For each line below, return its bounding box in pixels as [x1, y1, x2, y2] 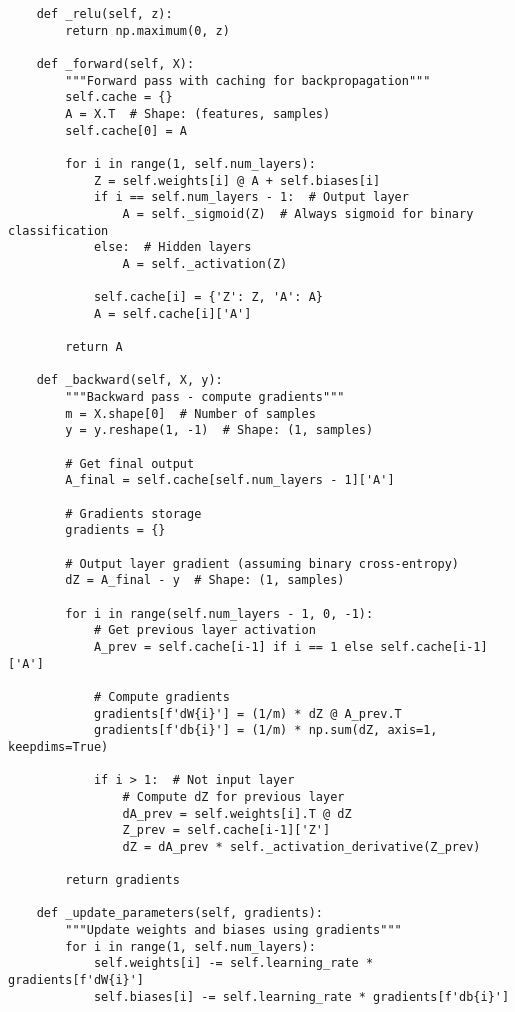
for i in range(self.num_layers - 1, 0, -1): [65, 606, 374, 621]
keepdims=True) [8, 739, 109, 754]
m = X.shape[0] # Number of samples [65, 406, 316, 421]
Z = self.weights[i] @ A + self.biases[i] [93, 173, 381, 188]
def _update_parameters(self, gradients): [36, 906, 323, 921]
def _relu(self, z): [36, 7, 173, 21]
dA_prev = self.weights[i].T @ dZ [122, 806, 352, 821]
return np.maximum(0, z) [65, 23, 230, 38]
